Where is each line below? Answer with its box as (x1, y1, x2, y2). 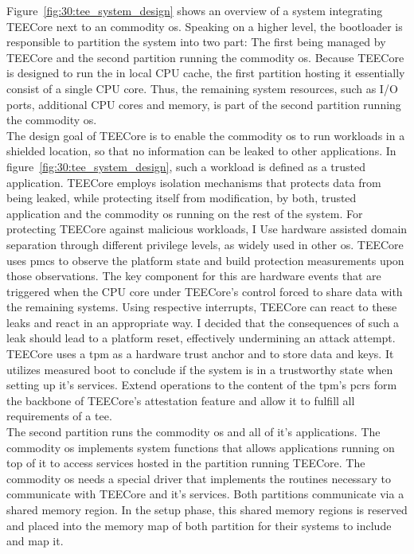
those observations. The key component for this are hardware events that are (6, 267, 381, 284)
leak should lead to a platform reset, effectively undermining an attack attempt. (6, 330, 396, 346)
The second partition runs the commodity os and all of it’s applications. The (6, 423, 381, 440)
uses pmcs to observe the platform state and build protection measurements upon (6, 252, 404, 268)
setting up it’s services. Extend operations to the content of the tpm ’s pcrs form (6, 376, 397, 393)
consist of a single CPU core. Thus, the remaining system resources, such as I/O (6, 80, 398, 96)
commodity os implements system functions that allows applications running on (6, 439, 395, 455)
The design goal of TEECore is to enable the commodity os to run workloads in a (6, 127, 405, 143)
